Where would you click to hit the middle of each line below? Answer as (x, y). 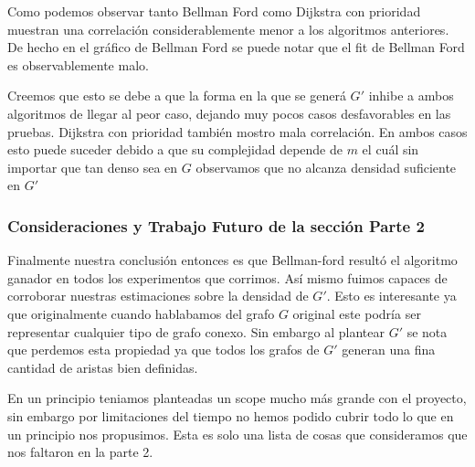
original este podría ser (357, 313)
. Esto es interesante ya (391, 296)
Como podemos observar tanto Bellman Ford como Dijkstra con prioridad (214, 11)
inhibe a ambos (411, 96)
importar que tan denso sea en (93, 167)
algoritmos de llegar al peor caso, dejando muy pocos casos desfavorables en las (229, 113)
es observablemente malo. (78, 64)
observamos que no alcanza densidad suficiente (326, 167)
